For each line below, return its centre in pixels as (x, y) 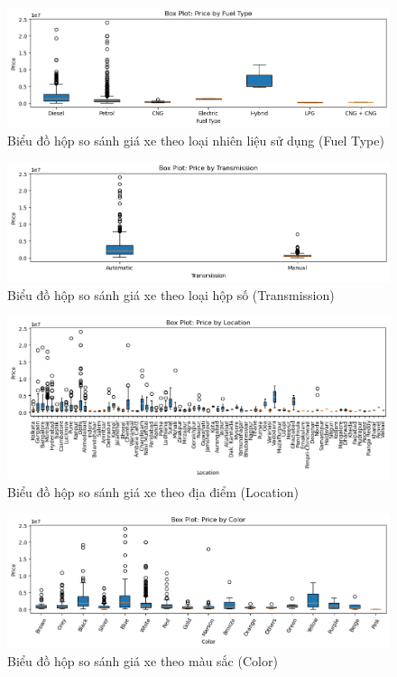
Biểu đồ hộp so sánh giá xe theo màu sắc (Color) (143, 661)
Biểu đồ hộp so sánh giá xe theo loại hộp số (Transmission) (171, 294)
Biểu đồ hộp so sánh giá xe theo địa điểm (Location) (153, 491)
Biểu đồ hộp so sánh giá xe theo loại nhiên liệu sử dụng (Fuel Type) (196, 140)
